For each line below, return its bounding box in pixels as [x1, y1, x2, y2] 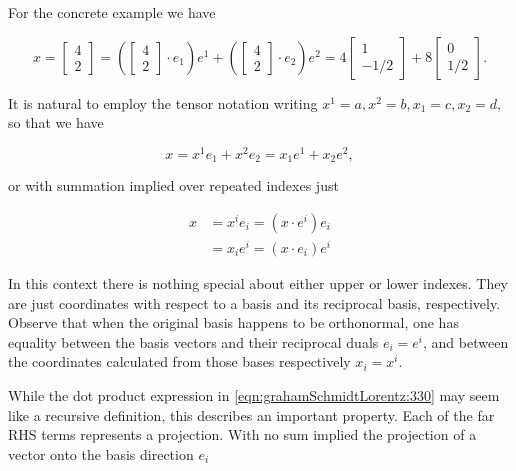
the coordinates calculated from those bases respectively [8, 351, 351, 372]
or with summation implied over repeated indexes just [8, 175, 339, 196]
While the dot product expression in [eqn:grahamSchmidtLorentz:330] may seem [8, 385, 500, 406]
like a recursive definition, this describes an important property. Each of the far [8, 404, 495, 425]
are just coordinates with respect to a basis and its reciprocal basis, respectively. [8, 292, 501, 313]
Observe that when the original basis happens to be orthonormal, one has [8, 312, 459, 333]
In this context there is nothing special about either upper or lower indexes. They [8, 273, 508, 294]
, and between [423, 331, 509, 352]
